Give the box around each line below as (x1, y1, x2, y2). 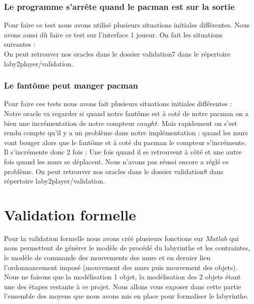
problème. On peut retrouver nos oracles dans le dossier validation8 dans (4, 166, 223, 176)
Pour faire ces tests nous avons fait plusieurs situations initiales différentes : (4, 98, 232, 109)
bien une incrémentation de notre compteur (4, 118, 135, 128)
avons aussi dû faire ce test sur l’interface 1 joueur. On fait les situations (4, 29, 223, 39)
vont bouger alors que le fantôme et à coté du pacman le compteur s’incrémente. (4, 137, 247, 147)
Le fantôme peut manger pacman (4, 79, 138, 91)
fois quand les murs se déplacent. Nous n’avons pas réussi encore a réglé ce (4, 156, 229, 166)
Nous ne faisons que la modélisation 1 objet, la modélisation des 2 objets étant (4, 272, 241, 282)
